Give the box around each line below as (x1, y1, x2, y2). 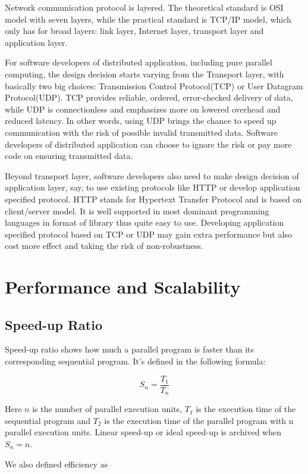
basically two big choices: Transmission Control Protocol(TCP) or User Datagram (5, 79, 303, 92)
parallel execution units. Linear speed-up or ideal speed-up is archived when (5, 426, 282, 438)
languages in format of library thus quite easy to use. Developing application (5, 216, 284, 229)
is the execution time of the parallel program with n (104, 414, 294, 426)
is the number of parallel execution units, (32, 403, 183, 415)
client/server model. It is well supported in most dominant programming (5, 204, 269, 217)
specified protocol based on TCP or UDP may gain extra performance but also (5, 227, 292, 240)
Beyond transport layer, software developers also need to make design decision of (5, 169, 299, 182)
